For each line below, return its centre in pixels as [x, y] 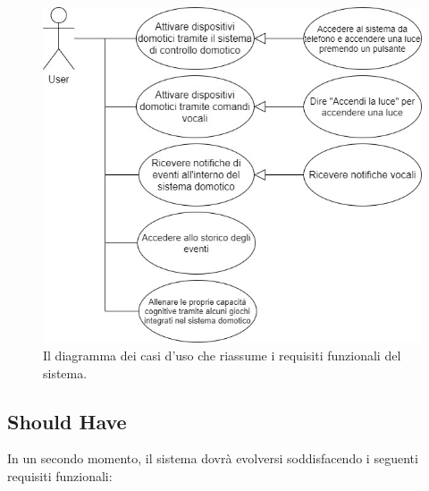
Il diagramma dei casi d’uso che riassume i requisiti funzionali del [222, 356]
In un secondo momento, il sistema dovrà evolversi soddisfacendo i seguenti [213, 458]
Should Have [67, 421]
